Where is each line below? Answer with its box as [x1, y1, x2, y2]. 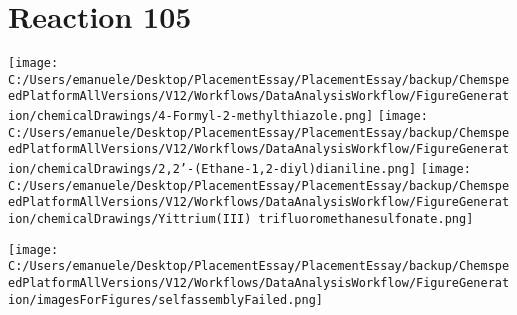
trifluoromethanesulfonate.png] [258, 212, 474, 227]
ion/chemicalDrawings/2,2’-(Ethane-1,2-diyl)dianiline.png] [8, 162, 417, 177]
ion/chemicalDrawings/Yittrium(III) [8, 212, 252, 227]
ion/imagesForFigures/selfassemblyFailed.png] [8, 292, 323, 307]
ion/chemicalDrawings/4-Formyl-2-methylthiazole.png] [8, 109, 374, 124]
